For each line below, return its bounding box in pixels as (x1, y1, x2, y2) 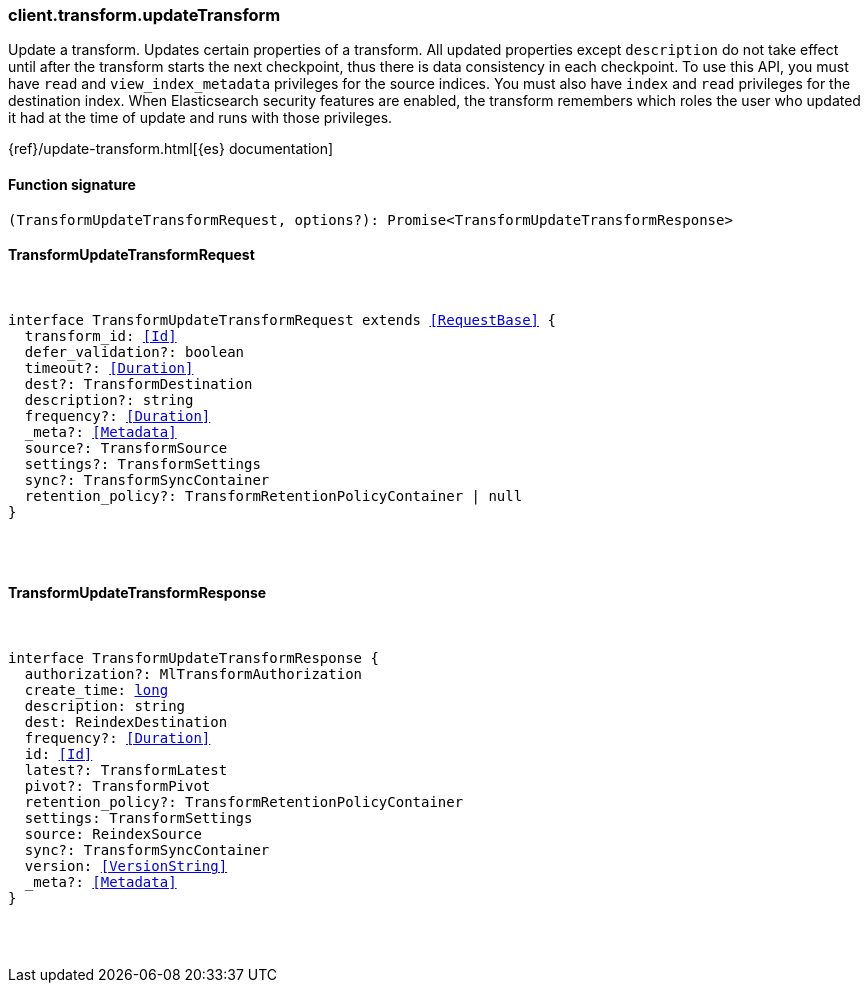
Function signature (8, 175, 136, 193)
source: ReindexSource (24, 826, 202, 843)
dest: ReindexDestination (24, 714, 228, 731)
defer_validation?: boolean (24, 343, 245, 360)
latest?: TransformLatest (24, 762, 228, 779)
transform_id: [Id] (24, 327, 177, 344)
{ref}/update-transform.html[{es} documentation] (8, 140, 334, 158)
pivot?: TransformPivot (24, 778, 211, 795)
